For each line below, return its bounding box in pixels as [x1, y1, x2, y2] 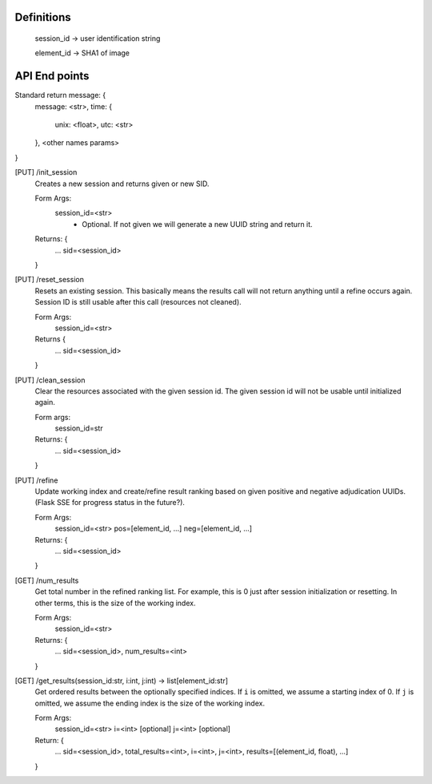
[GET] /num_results [14, 576, 79, 585]
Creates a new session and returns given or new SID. [34, 179, 210, 188]
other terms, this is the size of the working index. [34, 598, 196, 608]
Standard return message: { [14, 91, 106, 100]
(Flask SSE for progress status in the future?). [34, 498, 186, 507]
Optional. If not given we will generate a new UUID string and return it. [82, 219, 313, 228]
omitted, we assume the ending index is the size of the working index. [34, 698, 266, 708]
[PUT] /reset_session [14, 275, 84, 285]
